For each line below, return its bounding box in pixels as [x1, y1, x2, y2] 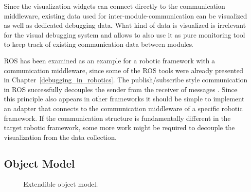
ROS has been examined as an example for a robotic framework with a [4, 55, 215, 65]
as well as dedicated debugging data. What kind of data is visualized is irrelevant [4, 20, 246, 30]
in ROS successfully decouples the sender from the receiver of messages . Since [4, 84, 237, 94]
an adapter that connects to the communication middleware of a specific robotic [4, 103, 243, 113]
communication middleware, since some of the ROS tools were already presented [4, 65, 244, 75]
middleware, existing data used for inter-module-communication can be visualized [4, 10, 247, 20]
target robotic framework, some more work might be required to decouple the [4, 122, 235, 133]
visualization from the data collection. [4, 132, 117, 142]
